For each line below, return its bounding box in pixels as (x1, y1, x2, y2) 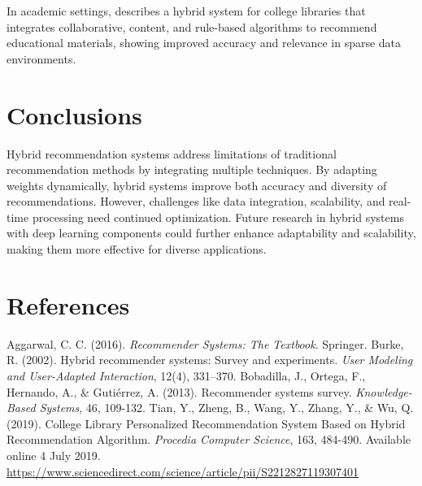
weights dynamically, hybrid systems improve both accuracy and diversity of (7, 176, 387, 193)
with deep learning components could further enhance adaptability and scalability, (7, 224, 416, 241)
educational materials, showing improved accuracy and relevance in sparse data (7, 34, 402, 51)
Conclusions (7, 98, 142, 131)
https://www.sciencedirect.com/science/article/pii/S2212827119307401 (7, 462, 359, 479)
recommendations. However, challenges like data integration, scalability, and (7, 193, 385, 210)
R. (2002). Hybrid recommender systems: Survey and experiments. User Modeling (7, 351, 413, 368)
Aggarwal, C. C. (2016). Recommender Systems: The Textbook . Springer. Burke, (7, 335, 404, 352)
